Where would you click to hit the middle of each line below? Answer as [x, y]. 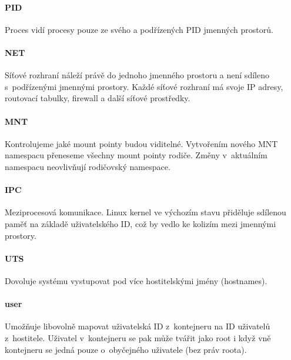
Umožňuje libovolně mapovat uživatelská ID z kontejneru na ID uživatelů [138, 326]
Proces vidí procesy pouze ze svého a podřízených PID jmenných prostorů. [139, 29]
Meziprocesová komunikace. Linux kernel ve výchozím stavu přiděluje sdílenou [145, 212]
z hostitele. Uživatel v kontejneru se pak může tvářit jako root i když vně [138, 337]
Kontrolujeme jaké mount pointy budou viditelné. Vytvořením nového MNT [141, 143]
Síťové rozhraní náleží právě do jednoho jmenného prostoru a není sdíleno [137, 75]
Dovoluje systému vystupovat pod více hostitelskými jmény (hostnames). [136, 280]
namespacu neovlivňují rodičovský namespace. [88, 166]
